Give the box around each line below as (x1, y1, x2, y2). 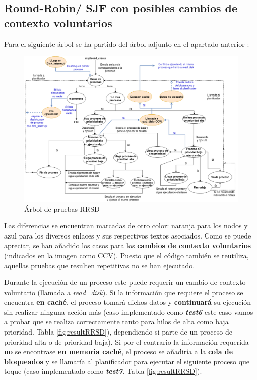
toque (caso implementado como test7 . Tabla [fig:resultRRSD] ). (4, 366, 202, 376)
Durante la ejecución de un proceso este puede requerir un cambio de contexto (4, 277, 246, 288)
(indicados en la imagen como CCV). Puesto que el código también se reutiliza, (4, 250, 249, 260)
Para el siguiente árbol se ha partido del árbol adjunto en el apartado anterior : (4, 38, 249, 49)
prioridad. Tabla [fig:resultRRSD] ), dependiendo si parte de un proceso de (4, 326, 232, 337)
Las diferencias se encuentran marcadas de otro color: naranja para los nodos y (4, 220, 248, 231)
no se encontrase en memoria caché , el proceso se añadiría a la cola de (4, 346, 233, 357)
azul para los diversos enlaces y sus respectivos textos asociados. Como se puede (4, 230, 251, 241)
